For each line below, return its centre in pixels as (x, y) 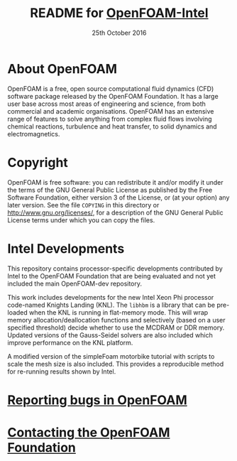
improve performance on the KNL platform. (70, 342)
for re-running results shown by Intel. (62, 371)
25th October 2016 (119, 33)
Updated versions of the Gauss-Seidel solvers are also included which (110, 335)
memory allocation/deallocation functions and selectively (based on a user (116, 320)
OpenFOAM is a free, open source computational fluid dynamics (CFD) (111, 88)
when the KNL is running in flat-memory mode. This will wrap (119, 312)
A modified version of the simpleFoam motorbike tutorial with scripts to (111, 356)
